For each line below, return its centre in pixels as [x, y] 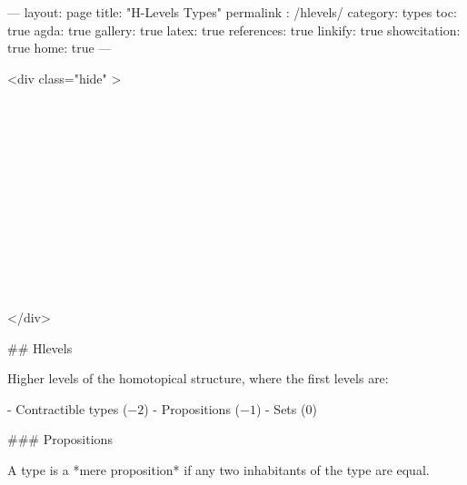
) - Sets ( [281, 408]
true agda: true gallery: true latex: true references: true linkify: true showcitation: [234, 30]
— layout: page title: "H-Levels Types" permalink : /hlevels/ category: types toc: [232, 12]
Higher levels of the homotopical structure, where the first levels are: [198, 378]
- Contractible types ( [68, 408]
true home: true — [60, 48]
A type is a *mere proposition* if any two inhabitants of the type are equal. [219, 469]
